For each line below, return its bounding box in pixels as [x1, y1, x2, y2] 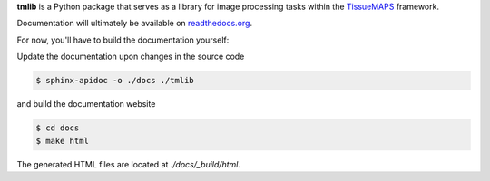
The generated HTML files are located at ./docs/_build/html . [16, 158, 240, 169]
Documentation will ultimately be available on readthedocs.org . [16, 18, 253, 29]
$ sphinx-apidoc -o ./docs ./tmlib [35, 75, 194, 86]
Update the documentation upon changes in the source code [16, 51, 245, 62]
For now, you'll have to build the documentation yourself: [16, 34, 230, 45]
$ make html [35, 136, 90, 146]
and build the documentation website [16, 99, 156, 110]
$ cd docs [35, 123, 80, 133]
